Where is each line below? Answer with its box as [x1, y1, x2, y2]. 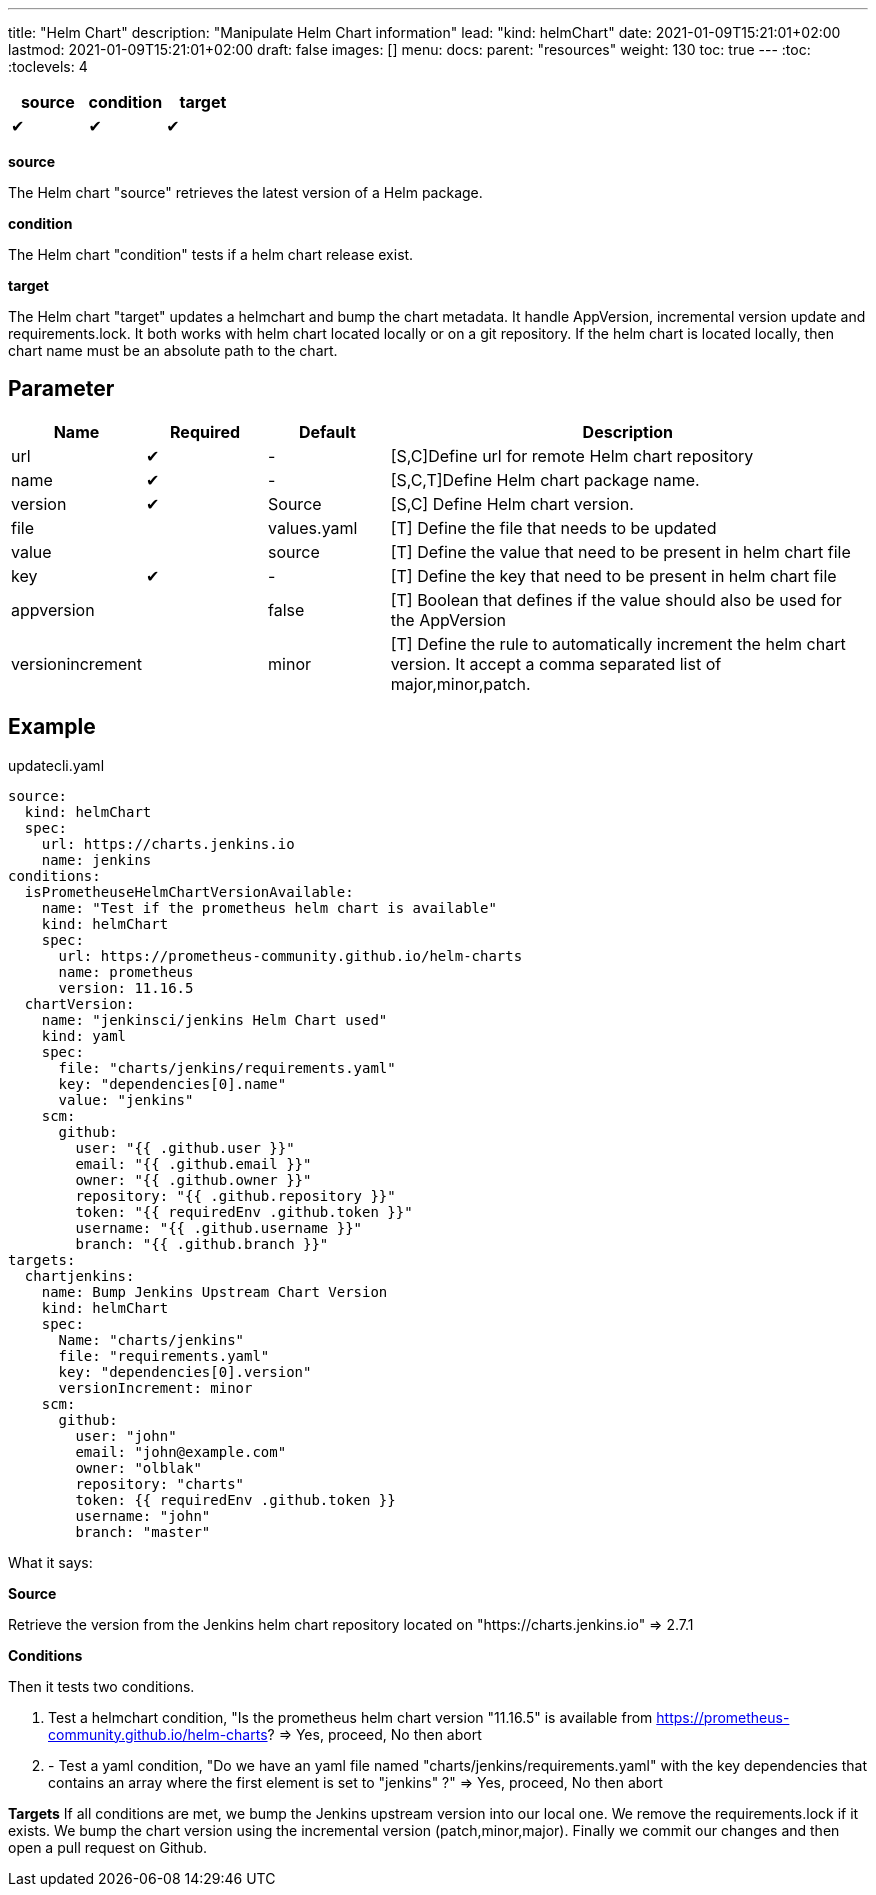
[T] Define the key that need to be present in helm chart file [390, 565, 837, 586]
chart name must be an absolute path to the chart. [8, 342, 338, 359]
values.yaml [268, 517, 358, 538]
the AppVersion [390, 609, 506, 630]
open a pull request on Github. [8, 1838, 208, 1856]
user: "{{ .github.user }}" [75, 1139, 295, 1156]
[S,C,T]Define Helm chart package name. [390, 469, 700, 490]
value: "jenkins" [58, 1091, 194, 1108]
